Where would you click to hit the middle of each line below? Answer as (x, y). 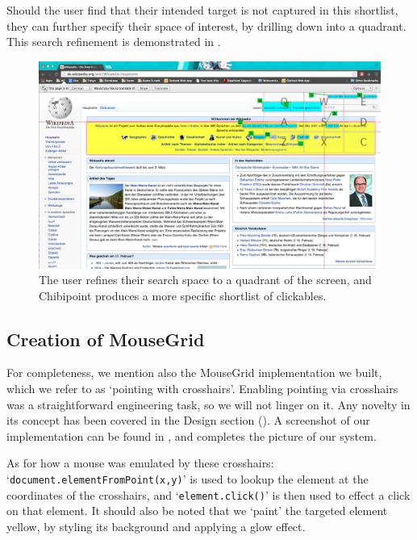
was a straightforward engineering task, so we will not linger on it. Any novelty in (208, 404)
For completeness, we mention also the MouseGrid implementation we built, (194, 373)
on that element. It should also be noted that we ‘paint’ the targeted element (197, 511)
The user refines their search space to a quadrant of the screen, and (205, 280)
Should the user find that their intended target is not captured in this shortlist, (202, 10)
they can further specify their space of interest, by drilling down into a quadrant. (206, 25)
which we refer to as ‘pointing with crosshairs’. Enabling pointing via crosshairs (202, 389)
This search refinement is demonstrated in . (114, 42)
